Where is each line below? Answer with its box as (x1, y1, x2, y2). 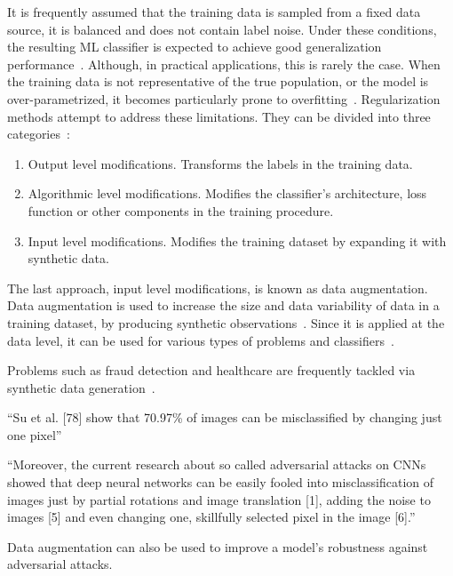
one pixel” (7, 425, 62, 444)
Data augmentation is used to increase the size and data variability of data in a (7, 296, 440, 315)
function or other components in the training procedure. (28, 201, 334, 220)
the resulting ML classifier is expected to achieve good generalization (7, 37, 382, 56)
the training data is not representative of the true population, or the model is (7, 72, 429, 91)
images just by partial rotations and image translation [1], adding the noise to (7, 490, 431, 508)
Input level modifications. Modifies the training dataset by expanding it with (28, 231, 447, 250)
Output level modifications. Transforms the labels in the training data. (28, 154, 413, 172)
